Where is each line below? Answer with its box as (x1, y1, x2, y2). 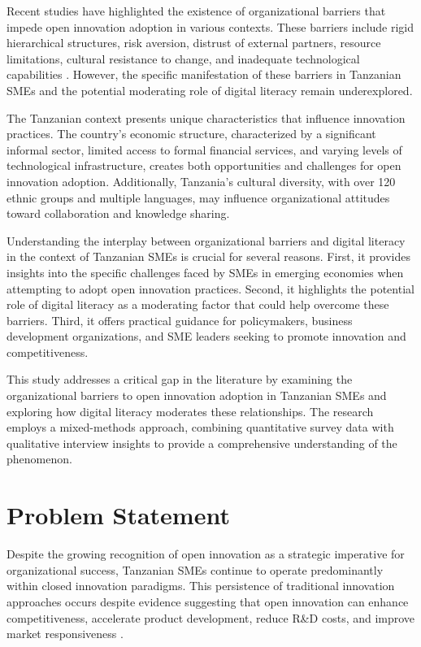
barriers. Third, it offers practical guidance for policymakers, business (7, 311, 353, 328)
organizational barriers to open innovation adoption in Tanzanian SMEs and (7, 387, 387, 404)
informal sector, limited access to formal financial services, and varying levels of (7, 141, 402, 158)
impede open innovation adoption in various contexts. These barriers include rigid (7, 18, 414, 35)
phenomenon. (7, 450, 72, 467)
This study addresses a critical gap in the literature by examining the (7, 371, 353, 388)
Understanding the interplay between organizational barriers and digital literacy (7, 232, 406, 249)
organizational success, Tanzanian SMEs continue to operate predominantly (7, 561, 384, 578)
